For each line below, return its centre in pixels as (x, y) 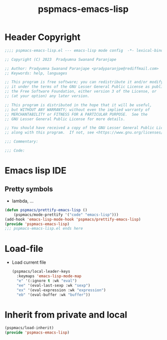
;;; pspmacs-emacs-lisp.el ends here (44, 229)
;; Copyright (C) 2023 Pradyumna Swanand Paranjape (61, 59)
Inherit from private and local (66, 315)
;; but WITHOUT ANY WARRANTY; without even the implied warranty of (77, 110)
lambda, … (23, 201)
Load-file (24, 249)
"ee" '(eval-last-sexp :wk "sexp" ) (54, 285)
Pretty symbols (29, 189)
